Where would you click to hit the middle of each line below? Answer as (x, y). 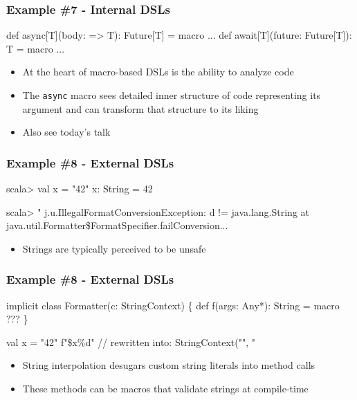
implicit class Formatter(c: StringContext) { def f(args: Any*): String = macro (173, 305)
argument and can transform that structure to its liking (140, 108)
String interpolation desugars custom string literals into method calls (169, 365)
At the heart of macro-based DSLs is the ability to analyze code (158, 72)
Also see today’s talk (66, 132)
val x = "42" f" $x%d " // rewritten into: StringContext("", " (131, 342)
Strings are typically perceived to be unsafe (114, 248)
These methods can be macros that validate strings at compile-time (165, 389)
